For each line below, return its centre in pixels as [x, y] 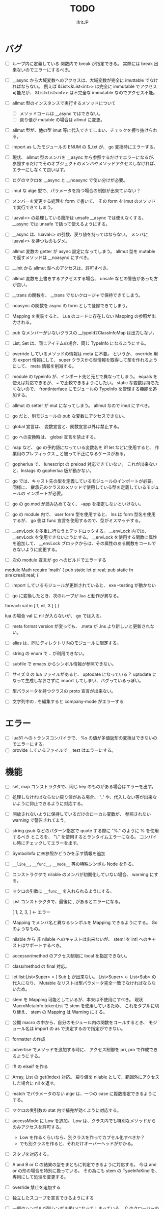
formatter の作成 [29, 1039]
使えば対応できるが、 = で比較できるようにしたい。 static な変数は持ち [83, 383]
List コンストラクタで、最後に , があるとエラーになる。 [68, 901]
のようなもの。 [27, 929]
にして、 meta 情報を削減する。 [44, 366]
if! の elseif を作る [30, 1066]
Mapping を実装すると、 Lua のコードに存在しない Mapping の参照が [82, 316]
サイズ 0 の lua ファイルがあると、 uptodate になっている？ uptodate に [84, 674]
